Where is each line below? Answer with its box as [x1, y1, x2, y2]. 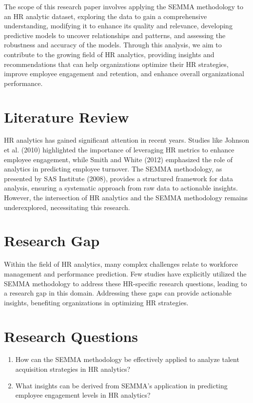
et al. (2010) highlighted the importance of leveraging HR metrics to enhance [4, 145, 234, 155]
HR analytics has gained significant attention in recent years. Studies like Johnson [4, 135, 249, 145]
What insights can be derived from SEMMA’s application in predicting [15, 380, 228, 390]
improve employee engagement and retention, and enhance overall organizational [4, 68, 244, 79]
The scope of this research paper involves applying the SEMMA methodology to [4, 1, 244, 11]
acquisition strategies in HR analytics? [15, 364, 131, 374]
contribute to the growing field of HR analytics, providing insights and [4, 49, 214, 59]
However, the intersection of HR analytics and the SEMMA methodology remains [4, 192, 248, 203]
